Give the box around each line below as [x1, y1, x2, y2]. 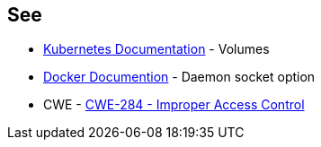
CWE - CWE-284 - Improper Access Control [43, 97, 305, 113]
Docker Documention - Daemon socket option [43, 69, 316, 85]
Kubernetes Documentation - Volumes [43, 41, 270, 57]
